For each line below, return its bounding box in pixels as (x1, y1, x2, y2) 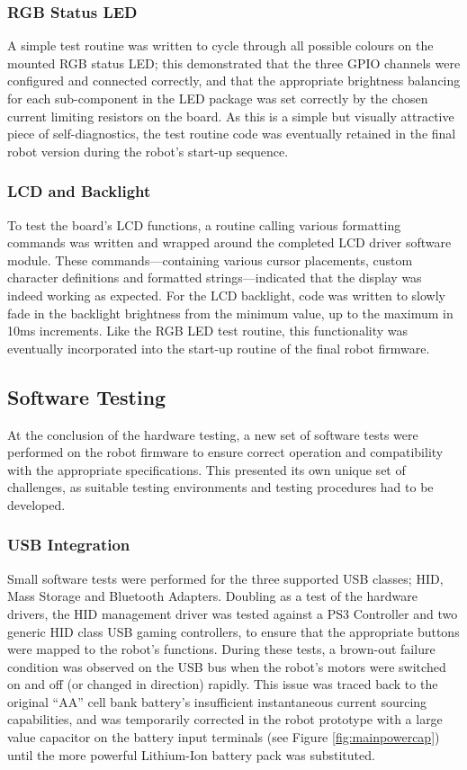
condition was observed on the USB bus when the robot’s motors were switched (7, 657, 446, 676)
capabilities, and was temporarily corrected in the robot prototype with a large (7, 710, 443, 729)
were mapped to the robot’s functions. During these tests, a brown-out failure (7, 640, 436, 658)
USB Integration (7, 533, 130, 556)
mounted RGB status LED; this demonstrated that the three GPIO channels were (7, 53, 461, 72)
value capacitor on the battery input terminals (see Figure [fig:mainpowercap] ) (7, 728, 440, 747)
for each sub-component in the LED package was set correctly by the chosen (7, 89, 428, 107)
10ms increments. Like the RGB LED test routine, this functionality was (7, 321, 409, 340)
